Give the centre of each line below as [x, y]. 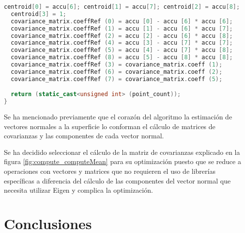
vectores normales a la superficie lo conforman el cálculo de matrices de [110, 126]
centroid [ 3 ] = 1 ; [38, 14]
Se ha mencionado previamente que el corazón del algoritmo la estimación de [118, 117]
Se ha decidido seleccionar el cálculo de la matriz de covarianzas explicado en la [122, 152]
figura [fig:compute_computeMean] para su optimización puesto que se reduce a [122, 161]
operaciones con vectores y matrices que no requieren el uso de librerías [110, 171]
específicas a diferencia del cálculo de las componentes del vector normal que [117, 180]
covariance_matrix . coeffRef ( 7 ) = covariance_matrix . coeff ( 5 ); [117, 79]
